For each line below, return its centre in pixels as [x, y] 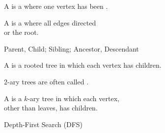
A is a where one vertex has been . [56, 6]
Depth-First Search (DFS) [43, 124]
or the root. [21, 32]
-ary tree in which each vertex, [73, 98]
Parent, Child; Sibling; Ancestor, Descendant [71, 48]
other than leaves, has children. [51, 108]
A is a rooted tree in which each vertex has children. [83, 65]
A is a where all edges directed [50, 22]
